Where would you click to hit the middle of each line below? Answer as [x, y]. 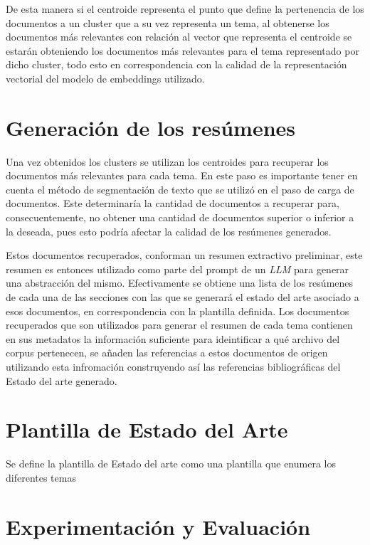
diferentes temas [41, 477]
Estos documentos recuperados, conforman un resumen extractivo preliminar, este [184, 255]
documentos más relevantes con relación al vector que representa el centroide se [179, 37]
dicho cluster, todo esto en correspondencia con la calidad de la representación [176, 64]
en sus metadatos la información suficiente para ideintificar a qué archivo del [173, 338]
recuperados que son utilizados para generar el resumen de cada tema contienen [179, 325]
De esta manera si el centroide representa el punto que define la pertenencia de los [185, 9]
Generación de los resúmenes [151, 127]
